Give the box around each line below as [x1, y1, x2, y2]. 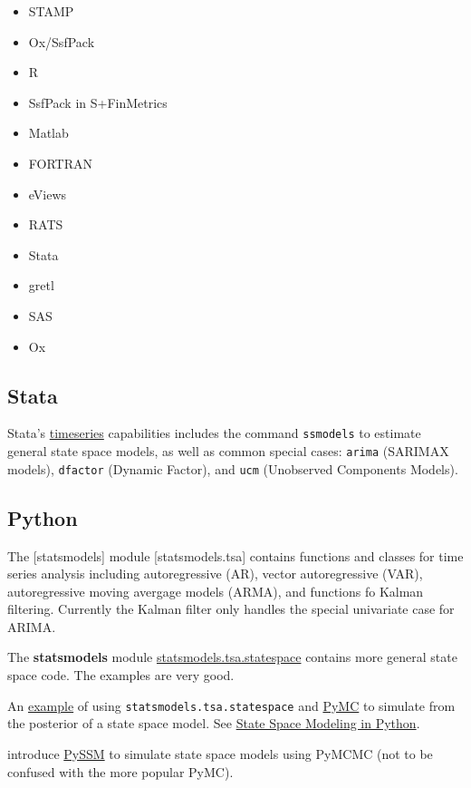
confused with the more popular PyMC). [7, 762, 234, 781]
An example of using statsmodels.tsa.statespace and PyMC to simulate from [7, 696, 456, 715]
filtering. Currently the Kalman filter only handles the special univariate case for [7, 599, 455, 618]
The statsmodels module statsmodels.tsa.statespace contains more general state [7, 647, 457, 666]
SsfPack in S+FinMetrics [28, 92, 168, 112]
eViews [28, 184, 67, 203]
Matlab [28, 123, 69, 142]
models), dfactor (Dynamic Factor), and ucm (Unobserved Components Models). [7, 459, 458, 478]
